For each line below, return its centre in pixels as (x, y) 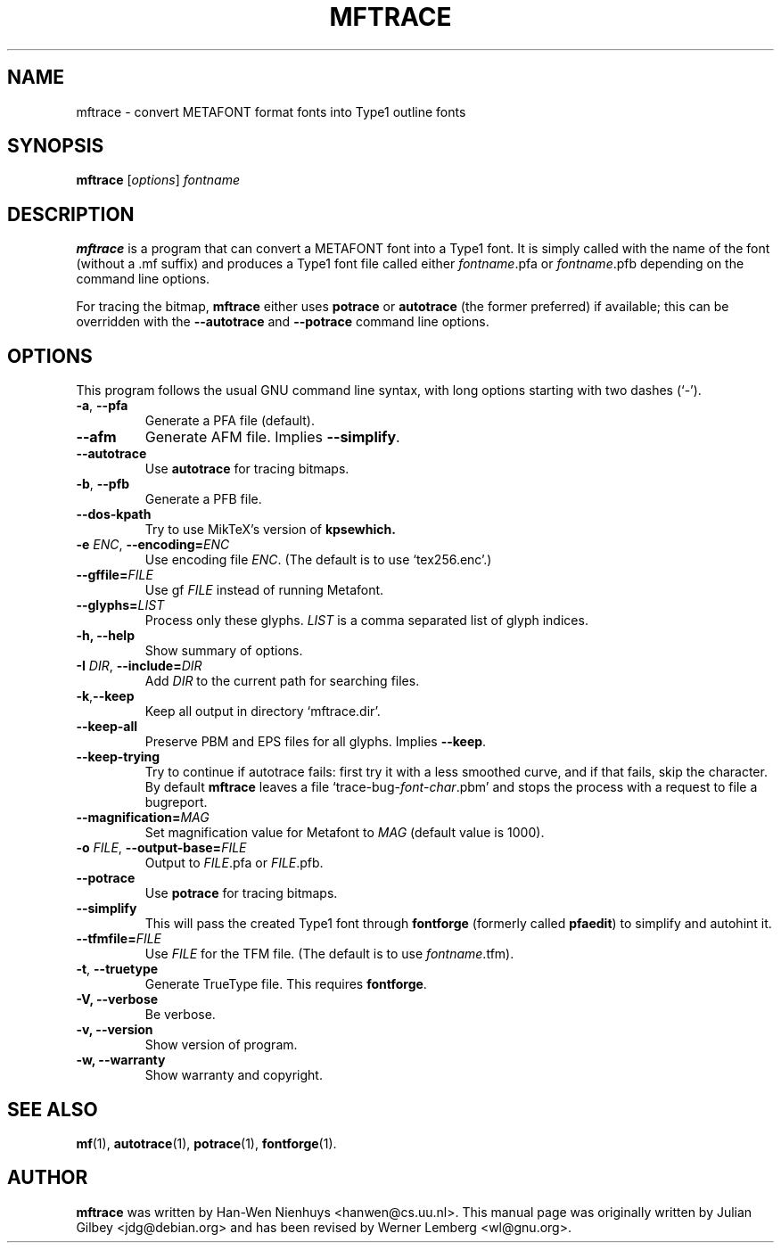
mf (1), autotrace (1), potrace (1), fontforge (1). (206, 1143)
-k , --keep (105, 696)
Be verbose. (180, 1015)
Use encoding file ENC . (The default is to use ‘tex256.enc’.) (318, 560)
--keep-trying (118, 757)
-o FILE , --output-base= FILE (161, 848)
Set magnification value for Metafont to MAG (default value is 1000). (345, 833)
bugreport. (176, 802)
